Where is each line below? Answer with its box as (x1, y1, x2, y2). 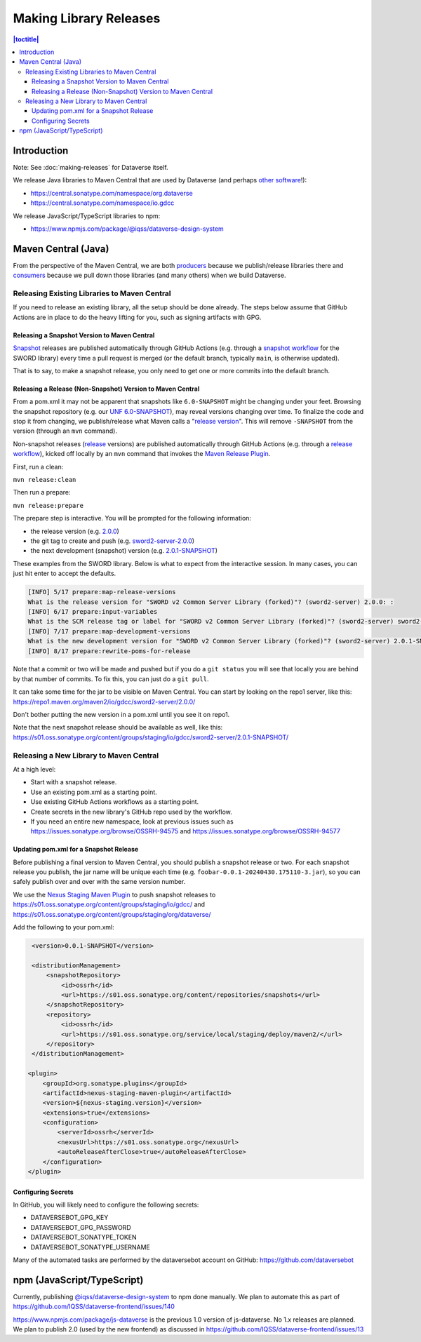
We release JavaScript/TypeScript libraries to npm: (13, 211, 161, 220)
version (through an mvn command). (13, 427, 117, 435)
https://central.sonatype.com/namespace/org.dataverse (30, 189, 193, 197)
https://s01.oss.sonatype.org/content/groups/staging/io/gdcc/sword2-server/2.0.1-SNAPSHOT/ (13, 733, 289, 742)
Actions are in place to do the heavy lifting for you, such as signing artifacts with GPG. (13, 313, 262, 321)
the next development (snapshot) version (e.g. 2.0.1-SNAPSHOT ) (30, 546, 218, 555)
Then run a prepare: (13, 488, 71, 497)
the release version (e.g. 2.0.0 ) (30, 527, 119, 535)
